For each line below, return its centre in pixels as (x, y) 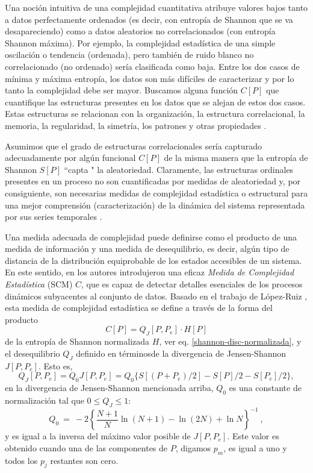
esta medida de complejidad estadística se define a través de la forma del (139, 308)
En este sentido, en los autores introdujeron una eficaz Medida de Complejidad (150, 272)
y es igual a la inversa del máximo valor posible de (98, 436)
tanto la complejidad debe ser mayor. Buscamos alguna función (122, 90)
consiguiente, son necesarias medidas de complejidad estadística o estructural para (156, 193)
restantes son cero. (84, 460)
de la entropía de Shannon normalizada (77, 341)
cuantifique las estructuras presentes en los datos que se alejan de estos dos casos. (155, 102)
